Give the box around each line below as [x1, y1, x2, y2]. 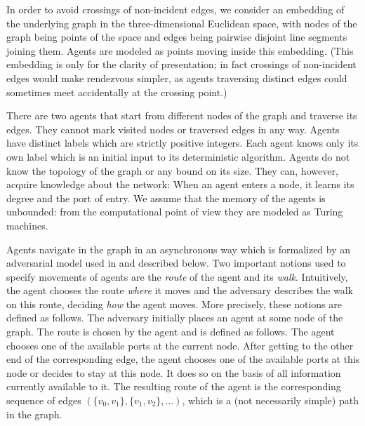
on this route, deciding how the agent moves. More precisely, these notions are [6, 296, 342, 311]
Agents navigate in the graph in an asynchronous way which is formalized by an [6, 241, 351, 256]
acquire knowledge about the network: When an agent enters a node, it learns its [6, 177, 354, 192]
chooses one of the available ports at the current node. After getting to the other [6, 338, 354, 352]
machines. [6, 218, 48, 232]
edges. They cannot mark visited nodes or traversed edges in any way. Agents [6, 121, 340, 136]
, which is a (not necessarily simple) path [182, 393, 359, 408]
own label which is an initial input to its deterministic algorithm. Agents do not [6, 149, 350, 164]
